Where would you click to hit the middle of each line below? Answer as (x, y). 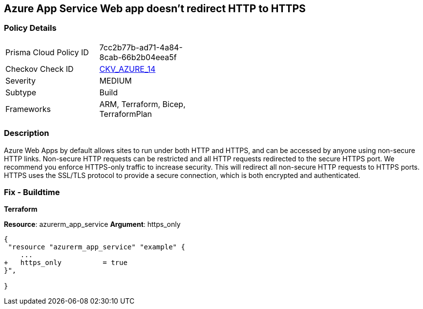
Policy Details (30, 28)
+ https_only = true (66, 263)
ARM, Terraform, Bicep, (142, 104)
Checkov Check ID (40, 69)
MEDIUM (116, 80)
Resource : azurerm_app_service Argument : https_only (92, 224)
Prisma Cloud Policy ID (47, 52)
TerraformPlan (126, 114)
